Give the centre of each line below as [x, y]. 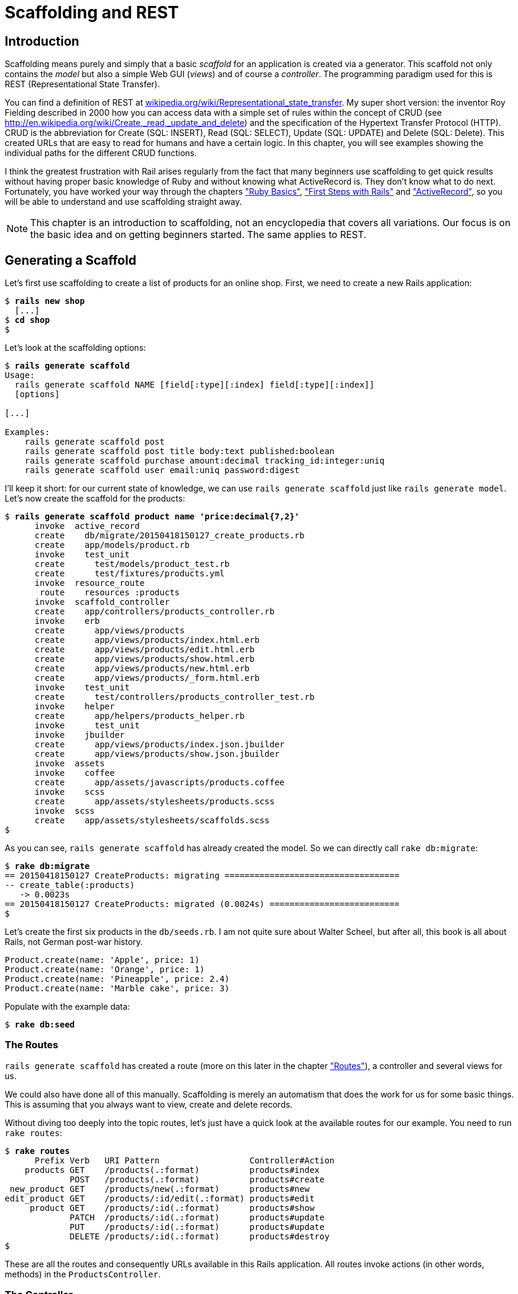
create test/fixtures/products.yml [129, 574]
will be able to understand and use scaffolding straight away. [124, 202]
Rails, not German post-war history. [74, 942]
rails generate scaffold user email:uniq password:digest [162, 470]
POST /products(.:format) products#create [197, 1179]
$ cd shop [27, 320]
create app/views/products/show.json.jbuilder [157, 754]
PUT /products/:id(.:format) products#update [197, 1227]
